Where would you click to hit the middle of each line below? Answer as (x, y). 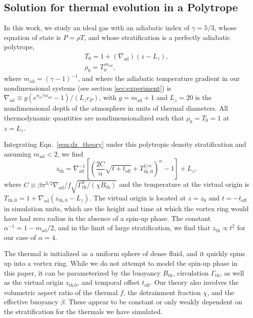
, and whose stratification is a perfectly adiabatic (157, 37)
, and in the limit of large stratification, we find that (132, 228)
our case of (20, 237)
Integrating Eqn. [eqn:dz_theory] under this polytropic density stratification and (125, 144)
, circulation (191, 272)
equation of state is (32, 37)
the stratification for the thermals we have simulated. (83, 311)
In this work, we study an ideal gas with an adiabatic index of (97, 28)
